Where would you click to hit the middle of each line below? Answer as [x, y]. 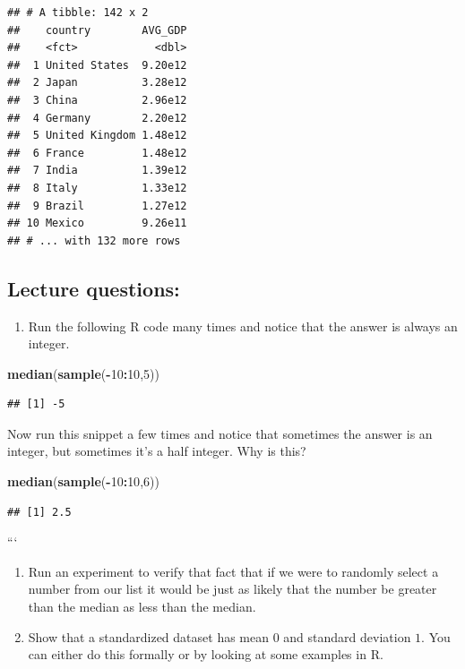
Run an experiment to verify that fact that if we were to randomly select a [233, 571]
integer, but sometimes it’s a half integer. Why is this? [157, 451]
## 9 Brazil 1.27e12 [97, 206]
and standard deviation [347, 636]
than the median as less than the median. [142, 607]
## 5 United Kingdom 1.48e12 [97, 136]
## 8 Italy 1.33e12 [97, 188]
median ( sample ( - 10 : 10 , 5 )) [83, 373]
